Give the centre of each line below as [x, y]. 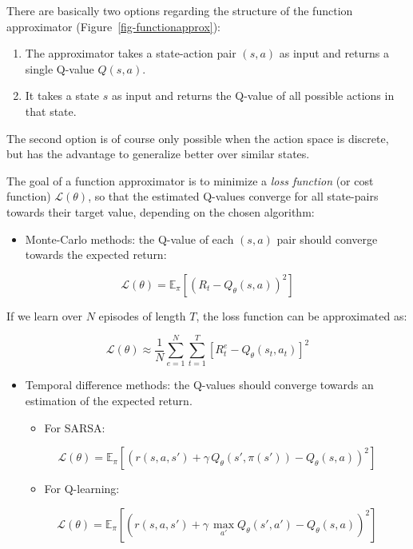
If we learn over [44, 315]
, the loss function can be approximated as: [302, 315]
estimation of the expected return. [109, 401]
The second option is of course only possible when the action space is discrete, [198, 138]
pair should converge [327, 239]
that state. [51, 111]
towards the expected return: [96, 255]
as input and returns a [334, 53]
